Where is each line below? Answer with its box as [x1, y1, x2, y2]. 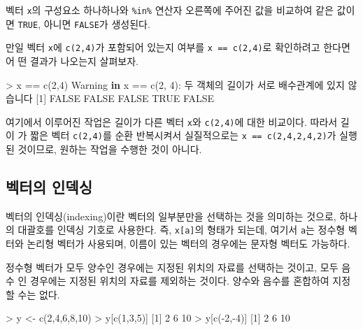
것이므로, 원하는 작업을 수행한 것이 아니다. [17, 142, 202, 157]
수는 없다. [17, 287, 60, 301]
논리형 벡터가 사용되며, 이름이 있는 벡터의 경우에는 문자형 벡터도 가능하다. [27, 236, 350, 251]
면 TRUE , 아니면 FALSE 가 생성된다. [6, 16, 150, 31]
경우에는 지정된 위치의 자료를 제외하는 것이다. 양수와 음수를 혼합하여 [30, 273, 329, 288]
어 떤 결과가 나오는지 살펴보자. [6, 53, 138, 68]
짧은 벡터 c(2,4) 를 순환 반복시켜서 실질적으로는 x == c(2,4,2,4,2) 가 [30, 128, 336, 143]
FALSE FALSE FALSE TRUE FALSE [49, 91, 215, 106]
